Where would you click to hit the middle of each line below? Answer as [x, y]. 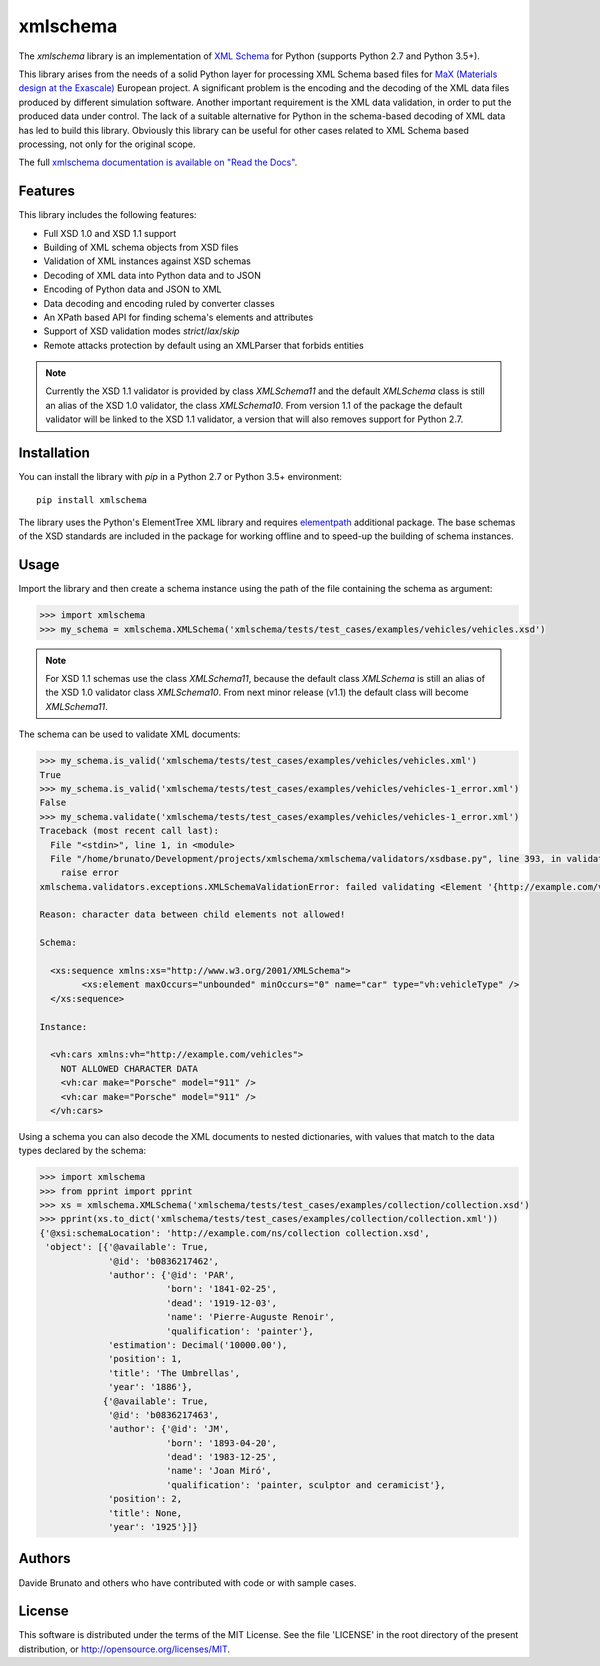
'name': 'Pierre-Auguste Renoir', [250, 1317]
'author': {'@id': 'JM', [169, 1429]
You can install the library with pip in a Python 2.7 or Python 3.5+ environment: [180, 477]
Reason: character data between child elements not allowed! [192, 914]
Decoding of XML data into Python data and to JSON [152, 275]
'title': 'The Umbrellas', [174, 1373]
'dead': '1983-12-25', [221, 1457]
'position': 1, [145, 1359]
